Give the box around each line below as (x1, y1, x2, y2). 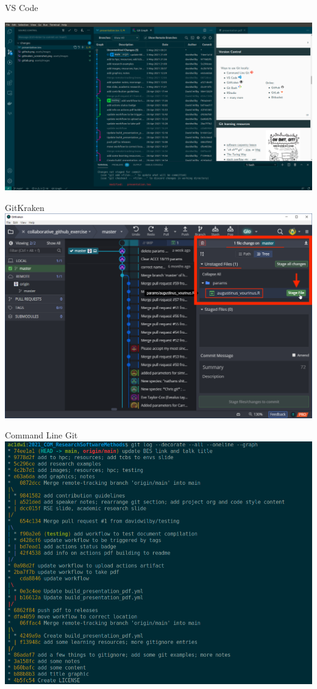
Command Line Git (5, 429, 78, 441)
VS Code (5, 1, 38, 13)
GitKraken (5, 201, 45, 213)
